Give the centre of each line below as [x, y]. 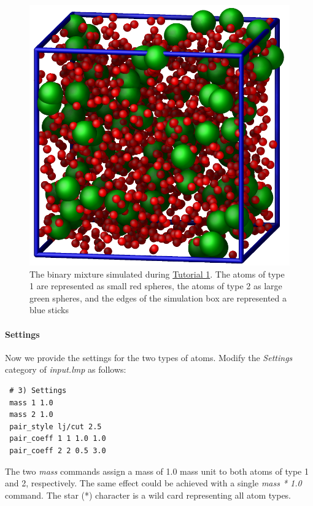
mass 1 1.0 [31, 403]
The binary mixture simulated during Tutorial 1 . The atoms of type [157, 274]
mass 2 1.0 [31, 415]
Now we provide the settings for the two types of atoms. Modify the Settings [149, 357]
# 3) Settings [38, 390]
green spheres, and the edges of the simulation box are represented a [158, 298]
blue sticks [49, 310]
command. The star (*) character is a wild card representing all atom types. [148, 495]
